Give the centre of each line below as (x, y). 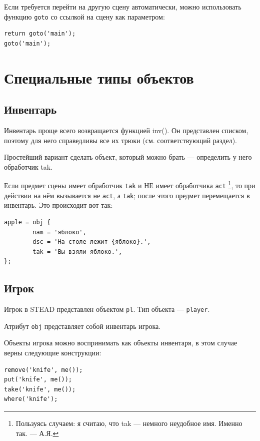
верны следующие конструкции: (53, 353)
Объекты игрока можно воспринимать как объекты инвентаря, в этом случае (121, 343)
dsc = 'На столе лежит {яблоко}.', (92, 242)
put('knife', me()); (38, 380)
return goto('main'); (40, 34)
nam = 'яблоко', (59, 232)
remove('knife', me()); (43, 370)
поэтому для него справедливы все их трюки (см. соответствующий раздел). (120, 140)
